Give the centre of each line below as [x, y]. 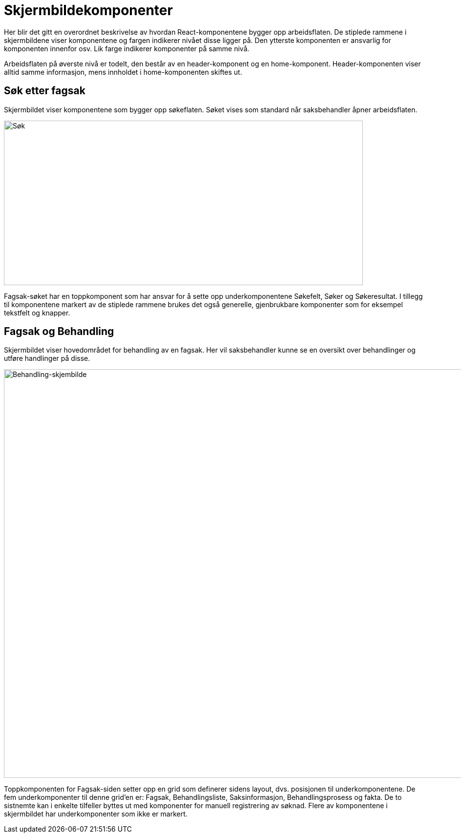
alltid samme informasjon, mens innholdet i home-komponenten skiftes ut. [123, 72]
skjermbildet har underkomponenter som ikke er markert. [96, 814]
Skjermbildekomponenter [88, 10]
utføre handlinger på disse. [47, 358]
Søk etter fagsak [45, 91]
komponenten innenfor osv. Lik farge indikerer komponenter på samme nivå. [127, 48]
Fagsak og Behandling [59, 332]
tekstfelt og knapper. [37, 313]
